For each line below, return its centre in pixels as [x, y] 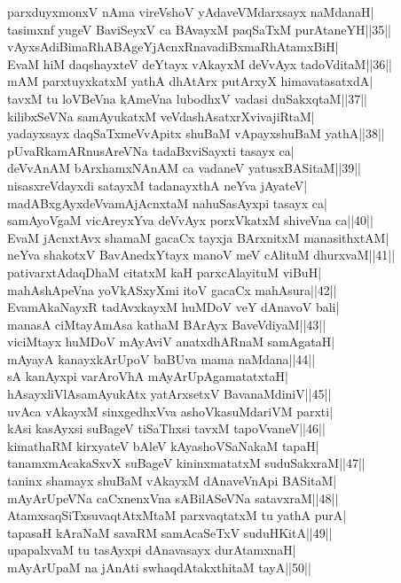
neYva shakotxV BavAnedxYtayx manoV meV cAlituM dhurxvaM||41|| [201, 255]
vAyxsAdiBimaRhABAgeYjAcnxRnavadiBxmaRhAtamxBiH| [173, 47]
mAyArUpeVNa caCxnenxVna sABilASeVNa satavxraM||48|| [173, 497]
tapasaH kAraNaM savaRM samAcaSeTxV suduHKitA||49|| [170, 532]
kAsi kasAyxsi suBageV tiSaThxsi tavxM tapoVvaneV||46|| [166, 428]
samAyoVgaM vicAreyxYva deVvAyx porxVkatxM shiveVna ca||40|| [190, 220]
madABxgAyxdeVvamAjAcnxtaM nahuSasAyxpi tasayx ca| [167, 202]
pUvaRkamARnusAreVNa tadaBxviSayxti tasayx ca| [151, 150]
